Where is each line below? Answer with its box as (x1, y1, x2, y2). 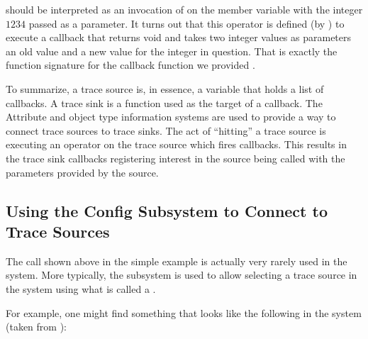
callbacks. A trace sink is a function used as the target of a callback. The (6, 95, 323, 110)
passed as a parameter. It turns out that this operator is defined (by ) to (28, 16, 345, 30)
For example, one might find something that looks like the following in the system (6, 305, 362, 320)
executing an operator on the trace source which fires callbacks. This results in (6, 137, 347, 152)
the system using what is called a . (6, 281, 156, 296)
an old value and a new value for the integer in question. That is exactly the (6, 43, 338, 58)
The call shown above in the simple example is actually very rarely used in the (6, 253, 347, 268)
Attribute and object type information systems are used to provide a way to (6, 109, 336, 124)
